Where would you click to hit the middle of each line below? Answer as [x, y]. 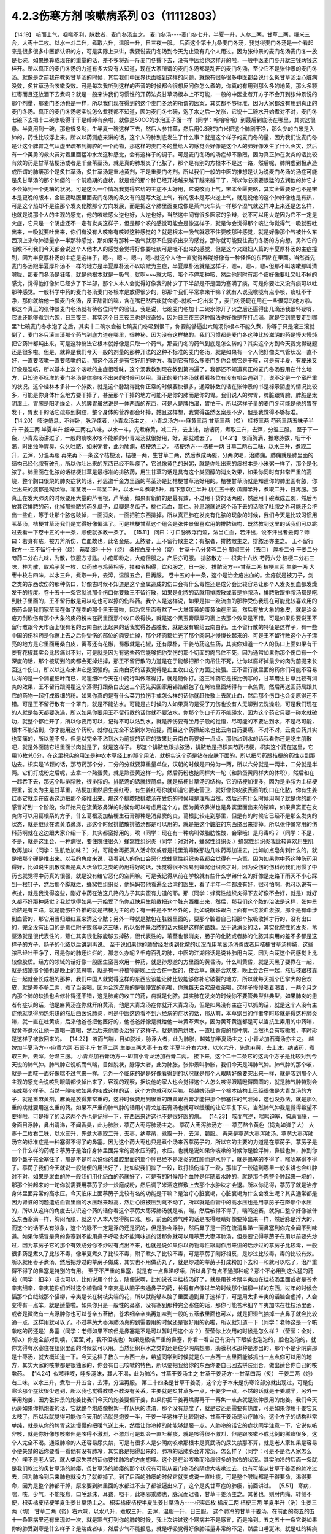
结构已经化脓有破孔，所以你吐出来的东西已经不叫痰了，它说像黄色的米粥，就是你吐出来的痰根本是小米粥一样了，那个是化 [164, 464]
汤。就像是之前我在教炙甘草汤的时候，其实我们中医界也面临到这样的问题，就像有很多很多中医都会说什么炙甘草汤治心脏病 [164, 77]
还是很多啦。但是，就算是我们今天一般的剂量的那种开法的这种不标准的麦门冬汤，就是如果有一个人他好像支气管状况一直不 [164, 352]
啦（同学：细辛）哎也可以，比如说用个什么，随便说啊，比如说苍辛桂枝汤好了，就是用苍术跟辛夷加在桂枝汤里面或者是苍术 [164, 1279]
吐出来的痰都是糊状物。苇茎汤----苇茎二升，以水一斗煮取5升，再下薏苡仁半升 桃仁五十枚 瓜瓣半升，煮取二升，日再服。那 [164, 489]
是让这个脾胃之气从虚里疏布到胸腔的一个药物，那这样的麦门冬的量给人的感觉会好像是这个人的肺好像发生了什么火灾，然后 [164, 146]
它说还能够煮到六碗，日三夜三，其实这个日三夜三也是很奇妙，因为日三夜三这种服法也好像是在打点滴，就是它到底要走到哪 [164, 318]
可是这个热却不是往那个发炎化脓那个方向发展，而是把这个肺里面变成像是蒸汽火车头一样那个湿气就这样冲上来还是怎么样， [164, 206]
